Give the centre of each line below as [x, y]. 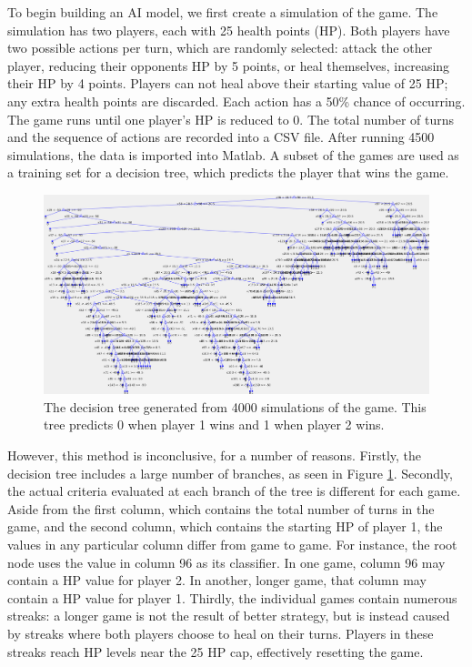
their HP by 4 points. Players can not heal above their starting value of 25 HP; [228, 83]
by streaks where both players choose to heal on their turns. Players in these [221, 633]
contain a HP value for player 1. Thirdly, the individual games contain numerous [232, 597]
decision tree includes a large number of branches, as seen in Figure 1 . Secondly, [230, 473]
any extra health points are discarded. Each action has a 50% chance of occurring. [236, 101]
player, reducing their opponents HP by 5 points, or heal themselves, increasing [229, 65]
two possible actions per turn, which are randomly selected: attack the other [220, 48]
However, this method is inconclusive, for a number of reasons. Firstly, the [215, 455]
